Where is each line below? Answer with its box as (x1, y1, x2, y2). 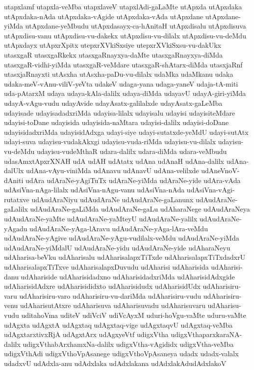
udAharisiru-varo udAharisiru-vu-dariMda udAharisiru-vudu (19, 290, 202, 301)
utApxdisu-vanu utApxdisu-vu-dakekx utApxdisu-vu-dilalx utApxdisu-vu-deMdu (4, 30, 246, 40)
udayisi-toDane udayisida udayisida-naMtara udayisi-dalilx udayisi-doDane (4, 117, 229, 127)
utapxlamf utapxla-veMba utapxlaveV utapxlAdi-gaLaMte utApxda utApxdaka (4, 1, 242, 11)
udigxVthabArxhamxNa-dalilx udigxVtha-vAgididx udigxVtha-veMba (23, 339, 234, 349)
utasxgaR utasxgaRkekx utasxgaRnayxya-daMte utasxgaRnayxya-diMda (4, 49, 223, 60)
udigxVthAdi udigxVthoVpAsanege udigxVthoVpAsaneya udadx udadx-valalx (4, 348, 239, 359)
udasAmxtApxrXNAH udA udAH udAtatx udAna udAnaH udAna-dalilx (4, 155, 224, 166)
